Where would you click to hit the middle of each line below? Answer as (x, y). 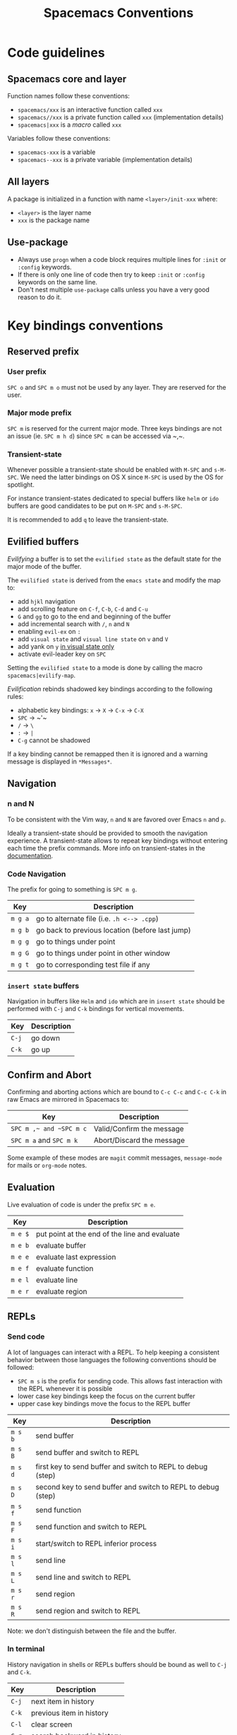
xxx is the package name (54, 220)
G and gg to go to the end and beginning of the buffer (94, 616)
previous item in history (69, 1712)
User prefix (27, 371)
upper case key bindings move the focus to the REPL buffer (104, 1403)
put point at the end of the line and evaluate (108, 1234)
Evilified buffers (43, 542)
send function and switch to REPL (91, 1526)
